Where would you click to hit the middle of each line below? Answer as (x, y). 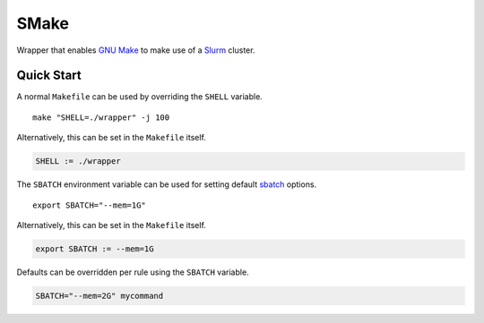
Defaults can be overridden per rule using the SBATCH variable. (133, 272)
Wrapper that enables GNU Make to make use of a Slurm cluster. (136, 50)
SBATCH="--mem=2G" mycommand (99, 296)
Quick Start (49, 76)
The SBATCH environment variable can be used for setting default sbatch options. (167, 184)
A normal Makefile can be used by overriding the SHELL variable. (140, 97)
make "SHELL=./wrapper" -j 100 (101, 117)
